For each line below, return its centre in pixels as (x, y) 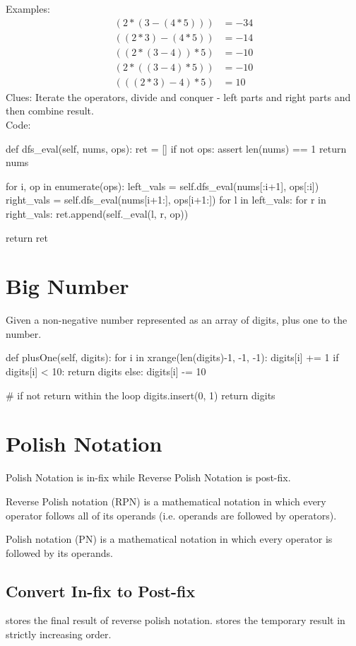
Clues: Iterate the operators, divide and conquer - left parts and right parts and (178, 96)
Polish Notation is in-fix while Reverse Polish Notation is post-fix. (148, 477)
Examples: (28, 8)
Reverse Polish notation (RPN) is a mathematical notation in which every (166, 501)
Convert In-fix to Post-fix (101, 591)
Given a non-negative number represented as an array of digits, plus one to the (177, 320)
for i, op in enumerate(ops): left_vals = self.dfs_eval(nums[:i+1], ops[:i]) (162, 186)
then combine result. (50, 111)
